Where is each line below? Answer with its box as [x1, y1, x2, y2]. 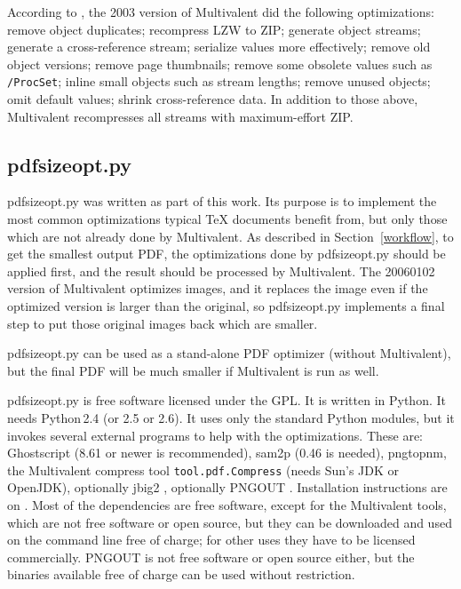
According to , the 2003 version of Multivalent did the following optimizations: [7, 3, 434, 20]
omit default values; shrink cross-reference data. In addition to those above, [7, 90, 418, 108]
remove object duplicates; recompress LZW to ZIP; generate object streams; [7, 20, 421, 38]
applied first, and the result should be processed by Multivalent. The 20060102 [7, 261, 435, 280]
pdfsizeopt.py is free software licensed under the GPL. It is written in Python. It [7, 391, 446, 410]
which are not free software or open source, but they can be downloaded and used [7, 513, 452, 531]
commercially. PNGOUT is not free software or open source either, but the [7, 547, 415, 566]
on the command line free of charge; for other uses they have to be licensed [7, 530, 416, 549]
